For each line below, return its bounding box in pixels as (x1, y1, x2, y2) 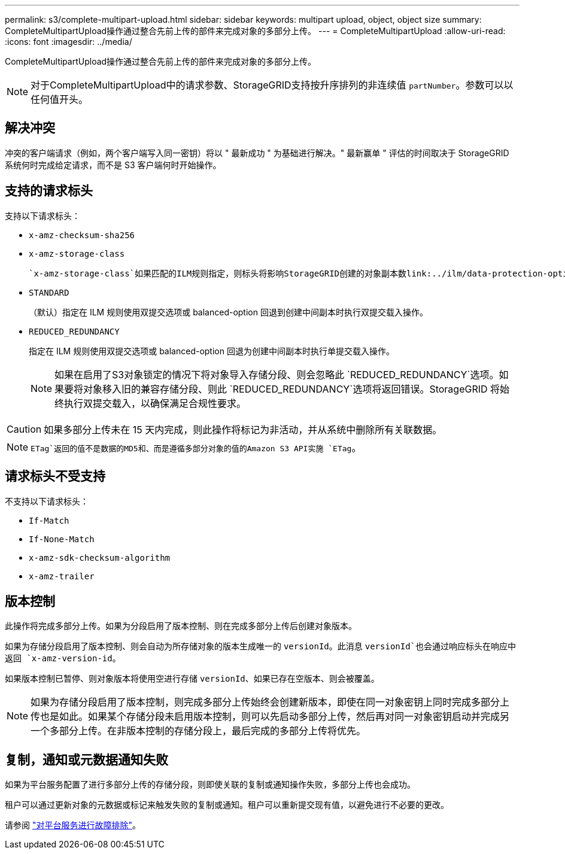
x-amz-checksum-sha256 (29, 230, 135, 240)
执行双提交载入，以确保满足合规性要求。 (64, 397, 247, 409)
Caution (7, 423, 42, 435)
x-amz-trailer (29, 571, 95, 581)
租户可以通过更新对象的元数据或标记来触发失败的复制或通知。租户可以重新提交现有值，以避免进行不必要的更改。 (5, 800, 449, 810)
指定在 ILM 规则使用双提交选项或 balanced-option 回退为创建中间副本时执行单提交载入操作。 (29, 345, 394, 356)
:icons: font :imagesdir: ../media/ (5, 37, 132, 47)
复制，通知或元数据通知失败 (5, 752, 168, 767)
